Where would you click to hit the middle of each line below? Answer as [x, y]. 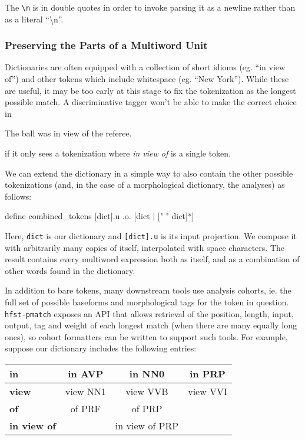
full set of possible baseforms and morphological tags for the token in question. [147, 302]
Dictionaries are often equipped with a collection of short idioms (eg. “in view [145, 67]
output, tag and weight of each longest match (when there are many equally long [151, 325]
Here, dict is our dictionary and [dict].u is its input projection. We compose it [151, 236]
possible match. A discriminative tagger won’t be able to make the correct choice [151, 102]
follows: [18, 196]
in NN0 [147, 374]
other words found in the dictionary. [70, 270]
